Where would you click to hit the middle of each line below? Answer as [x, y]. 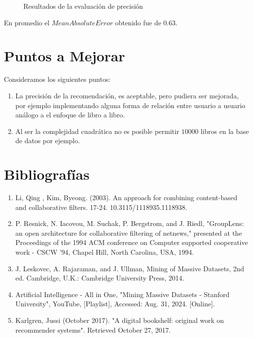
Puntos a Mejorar [64, 56]
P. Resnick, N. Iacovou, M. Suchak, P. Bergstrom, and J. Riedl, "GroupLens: [130, 223]
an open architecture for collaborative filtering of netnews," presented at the [129, 233]
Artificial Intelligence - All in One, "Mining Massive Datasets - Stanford [122, 294]
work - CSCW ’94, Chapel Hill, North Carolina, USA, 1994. [105, 252]
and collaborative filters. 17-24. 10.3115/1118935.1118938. [101, 207]
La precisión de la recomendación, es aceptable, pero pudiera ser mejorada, [127, 95]
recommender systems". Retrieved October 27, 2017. [93, 329]
